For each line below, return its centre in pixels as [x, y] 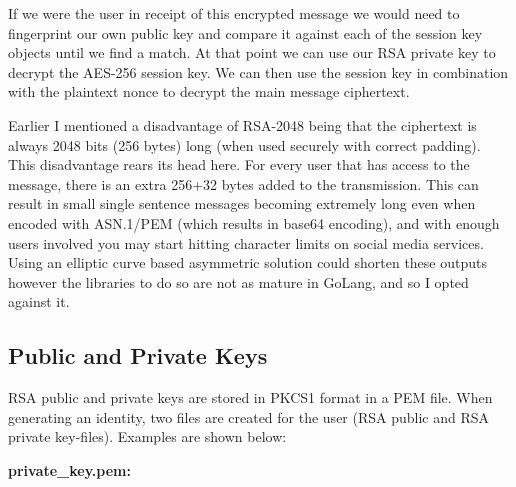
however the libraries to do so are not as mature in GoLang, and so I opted [238, 281]
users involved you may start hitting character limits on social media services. [246, 242]
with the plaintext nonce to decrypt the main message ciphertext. [209, 91]
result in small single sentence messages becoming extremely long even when [242, 203]
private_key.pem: [69, 469]
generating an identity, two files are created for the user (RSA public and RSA [249, 416]
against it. [39, 301]
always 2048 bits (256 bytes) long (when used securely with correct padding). [244, 144]
